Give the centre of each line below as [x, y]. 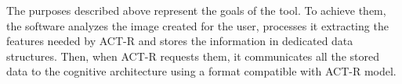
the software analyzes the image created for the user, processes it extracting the [197, 25]
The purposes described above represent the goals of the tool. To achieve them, [196, 10]
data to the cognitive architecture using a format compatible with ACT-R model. [201, 71]
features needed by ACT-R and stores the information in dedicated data [180, 41]
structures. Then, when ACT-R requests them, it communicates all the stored [193, 56]
